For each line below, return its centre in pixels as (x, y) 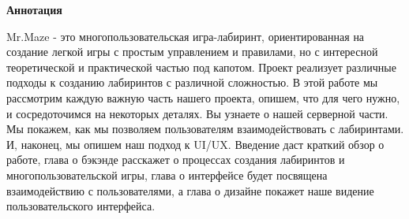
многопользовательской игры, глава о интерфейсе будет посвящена (167, 174)
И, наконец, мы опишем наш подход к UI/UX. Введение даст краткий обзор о (195, 144)
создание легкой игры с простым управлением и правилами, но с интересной (192, 52)
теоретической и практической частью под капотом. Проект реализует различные (201, 67)
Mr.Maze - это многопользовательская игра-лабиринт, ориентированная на (186, 36)
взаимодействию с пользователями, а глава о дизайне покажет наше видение (190, 190)
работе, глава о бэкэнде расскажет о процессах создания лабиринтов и (176, 160)
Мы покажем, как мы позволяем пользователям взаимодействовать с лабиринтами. (205, 129)
